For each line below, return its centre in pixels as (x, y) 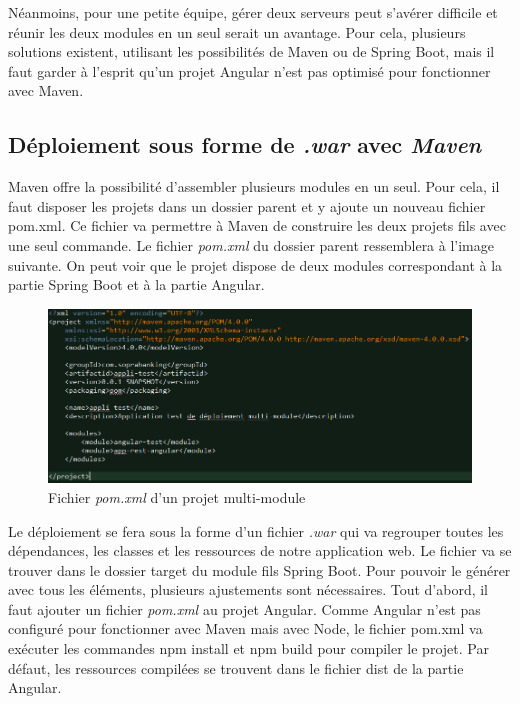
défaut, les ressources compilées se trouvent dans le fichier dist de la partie (236, 667)
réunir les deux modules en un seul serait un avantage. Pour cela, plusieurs (237, 31)
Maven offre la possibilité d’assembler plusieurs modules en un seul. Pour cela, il (254, 186)
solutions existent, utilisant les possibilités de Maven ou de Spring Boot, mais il (251, 51)
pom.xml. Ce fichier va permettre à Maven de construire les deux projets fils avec (257, 225)
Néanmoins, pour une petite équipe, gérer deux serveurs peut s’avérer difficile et (253, 12)
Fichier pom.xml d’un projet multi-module (177, 496)
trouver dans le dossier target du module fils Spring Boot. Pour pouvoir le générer (259, 569)
